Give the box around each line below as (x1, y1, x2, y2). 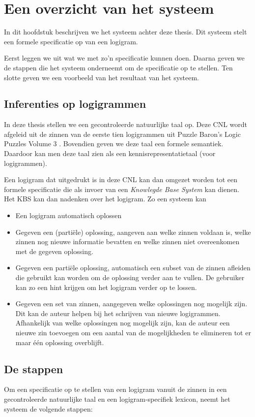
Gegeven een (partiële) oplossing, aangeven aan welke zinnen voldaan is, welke (15, 226, 251, 237)
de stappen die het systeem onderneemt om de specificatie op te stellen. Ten (4, 62, 233, 72)
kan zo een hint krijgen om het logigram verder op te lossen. (15, 282, 197, 292)
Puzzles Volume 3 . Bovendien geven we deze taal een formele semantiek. (4, 138, 224, 149)
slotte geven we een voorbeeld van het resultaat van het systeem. (4, 72, 199, 82)
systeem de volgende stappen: (4, 403, 93, 414)
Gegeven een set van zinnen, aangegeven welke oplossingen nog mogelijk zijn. (15, 298, 248, 309)
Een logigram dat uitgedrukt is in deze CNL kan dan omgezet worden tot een (4, 174, 238, 185)
